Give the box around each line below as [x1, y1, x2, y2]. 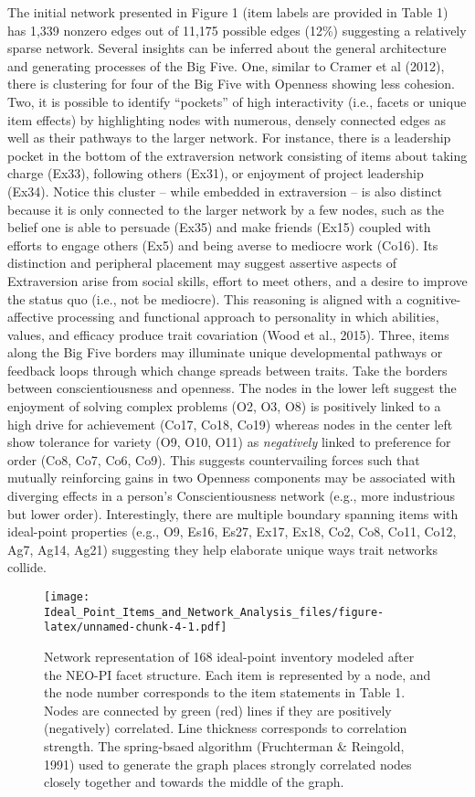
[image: [44, 590, 90, 603]
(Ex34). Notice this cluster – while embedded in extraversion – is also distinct [7, 181, 442, 200]
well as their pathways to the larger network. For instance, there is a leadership [7, 128, 451, 147]
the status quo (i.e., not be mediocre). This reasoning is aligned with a [7, 289, 403, 308]
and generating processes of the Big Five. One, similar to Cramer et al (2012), [7, 56, 445, 75]
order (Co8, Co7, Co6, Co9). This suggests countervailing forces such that [7, 450, 420, 469]
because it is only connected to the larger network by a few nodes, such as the [7, 199, 445, 218]
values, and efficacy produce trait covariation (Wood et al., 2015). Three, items [7, 324, 449, 344]
